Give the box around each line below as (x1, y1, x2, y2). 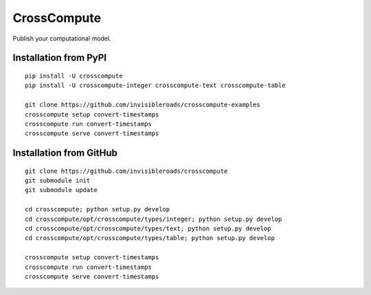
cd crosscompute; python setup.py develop (25, 206, 170, 213)
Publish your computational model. (12, 34, 111, 43)
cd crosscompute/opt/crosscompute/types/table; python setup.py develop (25, 234, 275, 242)
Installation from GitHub (12, 147, 118, 159)
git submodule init (25, 177, 91, 185)
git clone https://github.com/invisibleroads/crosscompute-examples (25, 101, 260, 109)
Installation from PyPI (12, 52, 106, 64)
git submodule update (25, 186, 98, 194)
